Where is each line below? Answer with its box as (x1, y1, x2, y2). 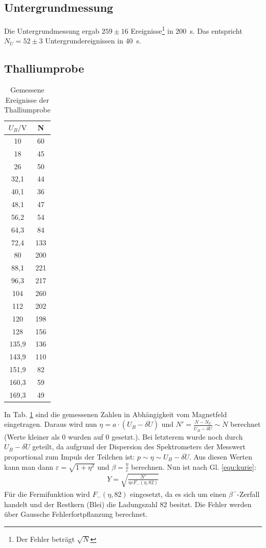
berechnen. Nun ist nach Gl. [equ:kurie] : (131, 461, 256, 472)
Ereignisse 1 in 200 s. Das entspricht (130, 24, 242, 36)
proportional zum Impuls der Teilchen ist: (4, 451, 135, 462)
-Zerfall (237, 488, 260, 499)
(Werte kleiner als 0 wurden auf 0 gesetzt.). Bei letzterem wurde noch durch (4, 431, 243, 442)
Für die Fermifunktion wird (4, 488, 90, 499)
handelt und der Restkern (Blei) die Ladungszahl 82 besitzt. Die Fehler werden (4, 498, 252, 509)
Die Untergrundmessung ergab (4, 25, 99, 36)
